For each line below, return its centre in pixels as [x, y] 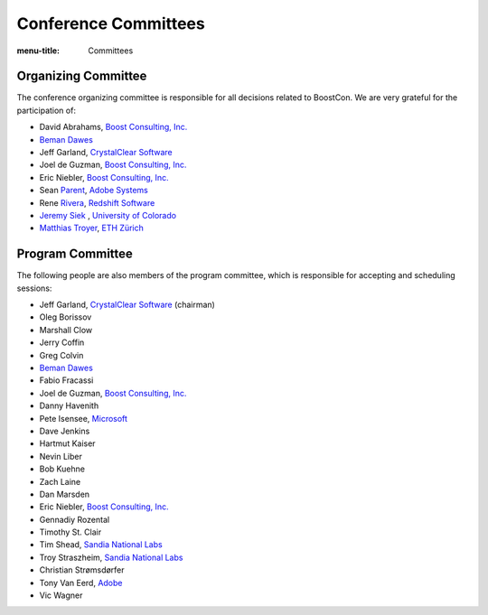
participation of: [47, 110]
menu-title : [38, 51]
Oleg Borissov [66, 317]
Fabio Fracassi [66, 380]
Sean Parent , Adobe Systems [94, 191]
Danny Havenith [69, 405]
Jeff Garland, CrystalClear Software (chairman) [127, 305]
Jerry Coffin [62, 342]
